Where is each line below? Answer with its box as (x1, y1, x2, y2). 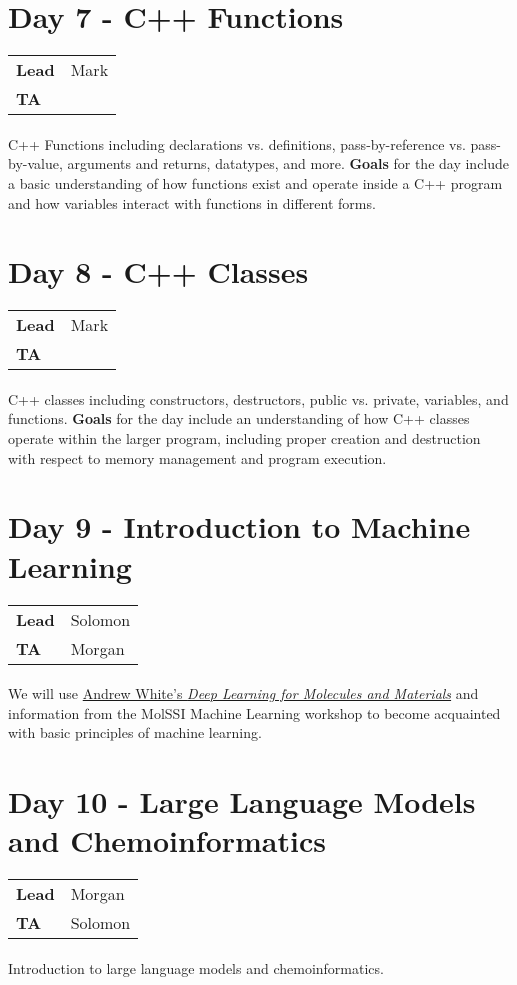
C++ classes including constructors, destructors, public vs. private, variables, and (8, 388, 509, 409)
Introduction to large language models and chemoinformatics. (8, 957, 384, 978)
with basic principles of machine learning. (8, 722, 262, 743)
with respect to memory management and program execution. (8, 447, 387, 468)
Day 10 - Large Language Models (8, 781, 476, 822)
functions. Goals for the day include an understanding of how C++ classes (8, 408, 470, 429)
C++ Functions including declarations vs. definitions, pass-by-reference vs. (8, 133, 466, 154)
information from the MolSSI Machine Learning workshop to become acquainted (8, 702, 501, 723)
